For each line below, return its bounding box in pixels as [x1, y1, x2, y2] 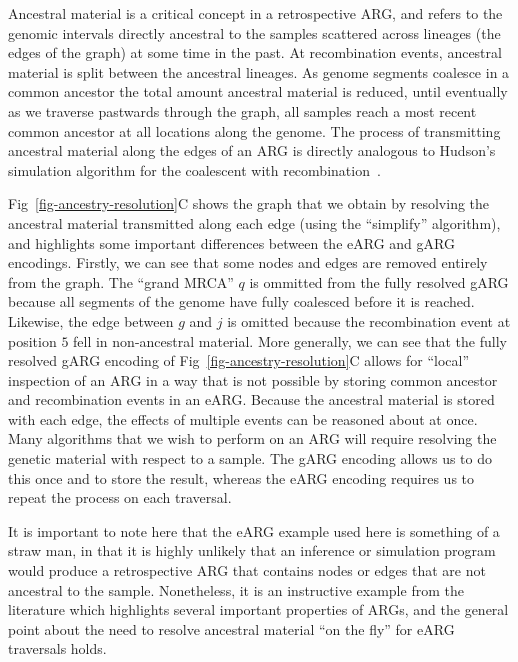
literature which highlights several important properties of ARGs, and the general [8, 599, 509, 620]
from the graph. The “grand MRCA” [8, 271, 234, 292]
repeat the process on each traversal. [8, 487, 232, 508]
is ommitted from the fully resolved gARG [249, 271, 509, 292]
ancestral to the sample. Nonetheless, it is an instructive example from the [8, 579, 464, 600]
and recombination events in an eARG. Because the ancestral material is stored [8, 389, 495, 410]
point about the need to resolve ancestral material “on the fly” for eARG [8, 618, 455, 639]
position [8, 330, 57, 351]
